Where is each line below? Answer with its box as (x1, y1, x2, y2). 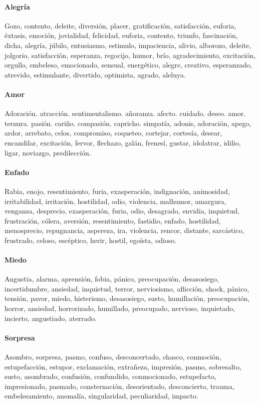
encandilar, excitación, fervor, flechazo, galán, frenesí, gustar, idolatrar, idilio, (4, 137, 241, 147)
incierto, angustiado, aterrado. (4, 312, 97, 323)
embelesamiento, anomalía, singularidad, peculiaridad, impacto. (4, 390, 199, 401)
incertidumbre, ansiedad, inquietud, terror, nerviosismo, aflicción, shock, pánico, (4, 283, 249, 293)
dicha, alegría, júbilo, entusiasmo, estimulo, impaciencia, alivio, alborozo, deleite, (4, 39, 252, 50)
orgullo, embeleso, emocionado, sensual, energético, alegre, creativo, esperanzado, (4, 59, 252, 70)
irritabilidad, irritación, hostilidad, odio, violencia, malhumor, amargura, (4, 195, 227, 206)
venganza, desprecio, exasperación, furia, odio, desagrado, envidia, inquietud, (4, 205, 240, 216)
